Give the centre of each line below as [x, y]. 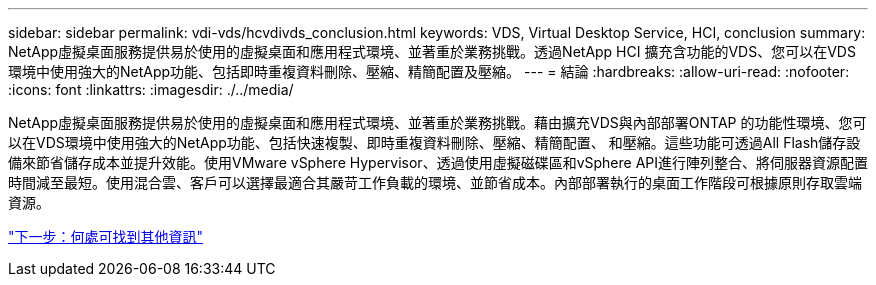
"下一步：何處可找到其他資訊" [106, 236]
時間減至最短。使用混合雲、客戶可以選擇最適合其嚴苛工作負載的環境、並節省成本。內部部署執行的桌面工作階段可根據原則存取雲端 [435, 182]
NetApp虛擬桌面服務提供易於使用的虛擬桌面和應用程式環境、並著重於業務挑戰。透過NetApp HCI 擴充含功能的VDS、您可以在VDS [432, 51]
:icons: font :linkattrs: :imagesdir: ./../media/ [151, 89]
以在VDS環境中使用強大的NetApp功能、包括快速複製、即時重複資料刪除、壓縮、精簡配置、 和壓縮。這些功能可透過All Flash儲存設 [434, 142]
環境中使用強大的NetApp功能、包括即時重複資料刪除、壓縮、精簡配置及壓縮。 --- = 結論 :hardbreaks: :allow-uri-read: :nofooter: [429, 71]
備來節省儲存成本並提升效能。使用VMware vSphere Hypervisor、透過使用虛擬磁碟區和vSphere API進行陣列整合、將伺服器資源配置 [438, 162]
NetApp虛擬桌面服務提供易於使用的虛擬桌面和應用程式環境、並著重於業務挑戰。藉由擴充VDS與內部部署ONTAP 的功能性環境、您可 [437, 122]
